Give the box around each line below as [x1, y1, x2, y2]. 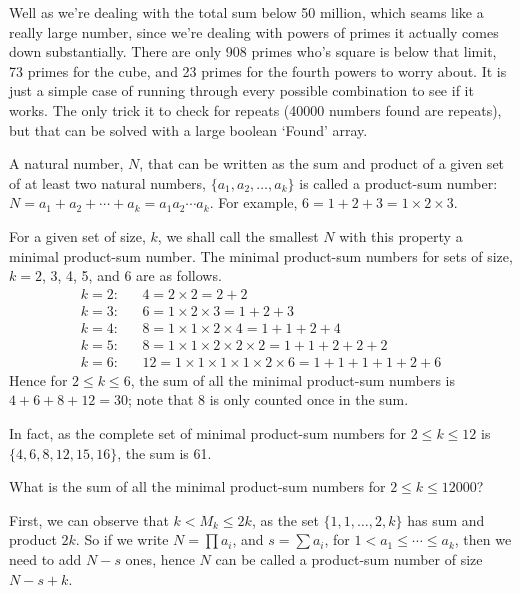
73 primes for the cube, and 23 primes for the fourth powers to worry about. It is [9, 60, 507, 81]
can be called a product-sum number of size [215, 549, 483, 570]
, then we [454, 529, 512, 550]
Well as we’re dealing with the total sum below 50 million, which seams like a [9, 2, 484, 22]
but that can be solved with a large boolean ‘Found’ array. [9, 119, 368, 140]
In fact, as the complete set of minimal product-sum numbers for [9, 423, 407, 444]
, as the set [251, 509, 319, 530]
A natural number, [9, 153, 124, 174]
